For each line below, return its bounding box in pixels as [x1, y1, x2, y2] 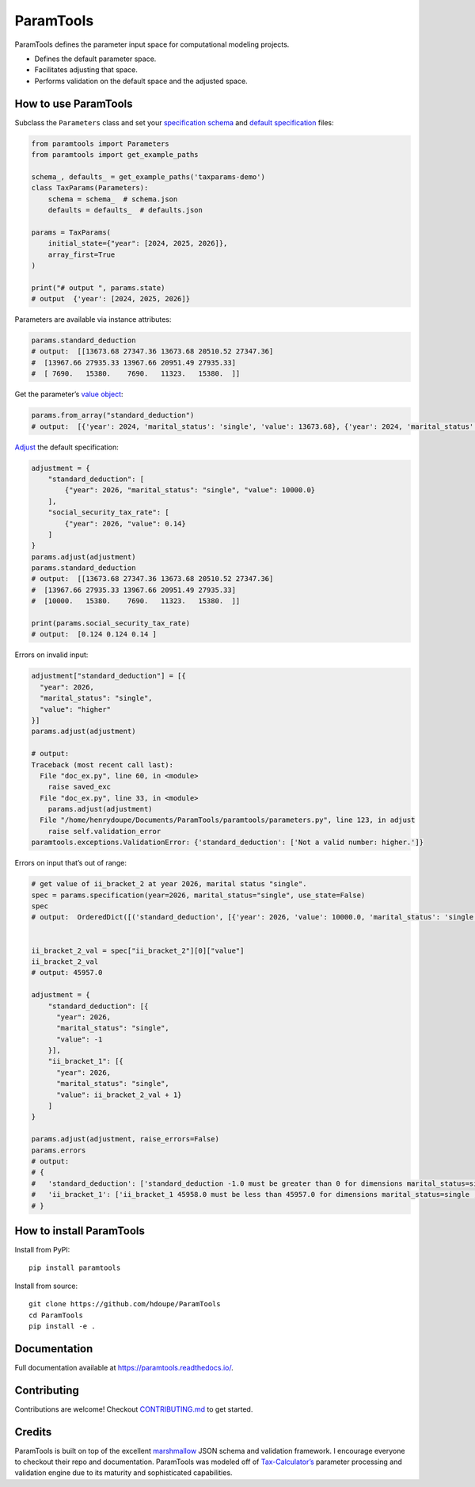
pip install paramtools [28, 1263, 121, 1272]
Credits [14, 1425, 52, 1439]
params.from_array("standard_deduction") [31, 411, 195, 420]
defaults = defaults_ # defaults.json [47, 205, 203, 214]
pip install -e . [28, 1321, 96, 1331]
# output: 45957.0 [31, 968, 103, 977]
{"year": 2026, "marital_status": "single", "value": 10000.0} [64, 486, 316, 495]
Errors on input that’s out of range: [14, 858, 127, 868]
